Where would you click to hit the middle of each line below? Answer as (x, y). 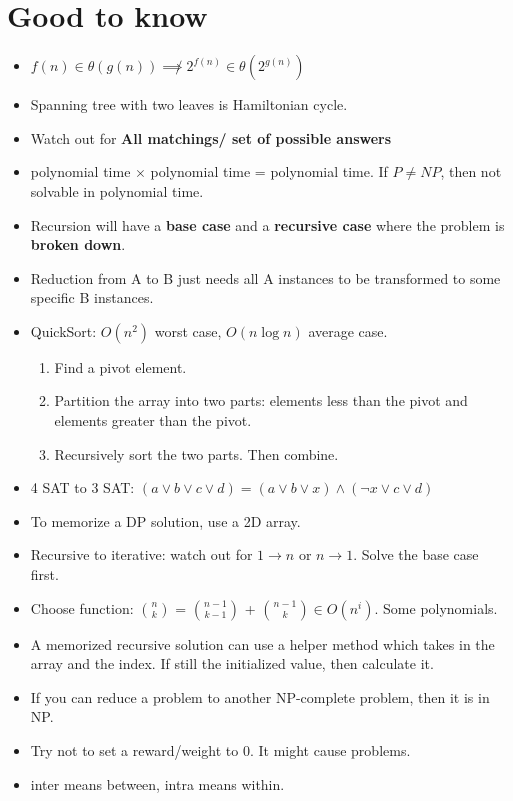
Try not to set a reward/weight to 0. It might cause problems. (220, 750)
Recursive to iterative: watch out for (141, 554)
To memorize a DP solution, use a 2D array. (165, 520)
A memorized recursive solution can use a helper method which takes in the (262, 643)
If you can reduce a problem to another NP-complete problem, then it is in (260, 696)
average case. (348, 330)
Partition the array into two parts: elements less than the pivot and (261, 400)
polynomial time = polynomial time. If (269, 171)
